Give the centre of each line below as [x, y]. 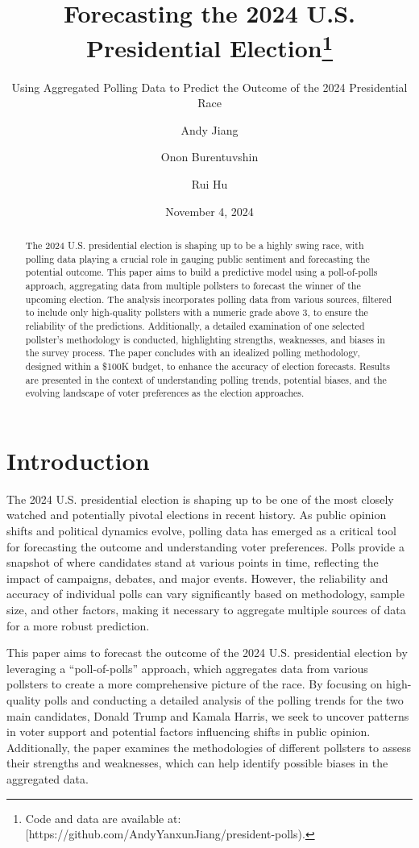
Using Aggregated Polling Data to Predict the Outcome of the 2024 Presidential [209, 87]
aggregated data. [48, 778]
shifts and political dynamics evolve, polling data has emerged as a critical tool [201, 530]
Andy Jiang [209, 129]
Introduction [78, 460]
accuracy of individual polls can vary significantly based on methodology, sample [205, 594]
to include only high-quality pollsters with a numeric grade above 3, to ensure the [197, 312]
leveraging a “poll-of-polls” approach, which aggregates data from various [187, 668]
